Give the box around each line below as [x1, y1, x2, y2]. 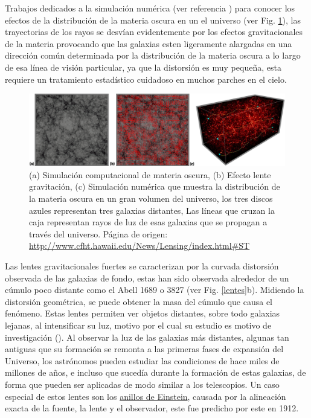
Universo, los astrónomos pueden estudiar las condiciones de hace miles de [5, 354, 280, 367]
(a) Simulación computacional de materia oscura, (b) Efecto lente [29, 168, 271, 181]
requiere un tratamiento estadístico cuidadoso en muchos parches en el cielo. [5, 72, 287, 85]
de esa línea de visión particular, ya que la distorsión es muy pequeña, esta [5, 60, 281, 73]
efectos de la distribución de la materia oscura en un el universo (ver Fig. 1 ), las [5, 13, 301, 26]
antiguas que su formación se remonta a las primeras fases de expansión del [5, 342, 284, 355]
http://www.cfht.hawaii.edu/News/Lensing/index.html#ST [29, 239, 250, 252]
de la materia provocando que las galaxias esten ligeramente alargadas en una [5, 37, 292, 50]
